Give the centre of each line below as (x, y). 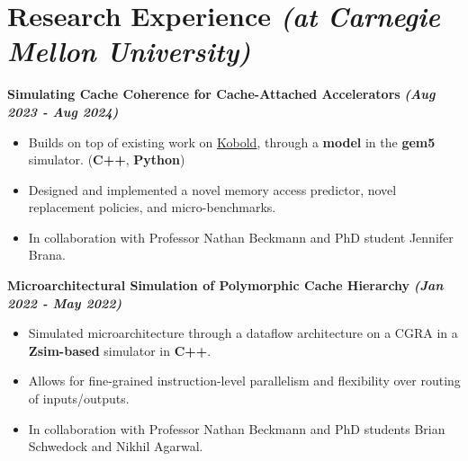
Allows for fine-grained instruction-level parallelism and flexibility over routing (244, 381)
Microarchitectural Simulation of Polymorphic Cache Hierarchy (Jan (225, 285)
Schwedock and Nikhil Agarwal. (116, 446)
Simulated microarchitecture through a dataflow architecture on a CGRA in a (243, 333)
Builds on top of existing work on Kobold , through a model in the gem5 (232, 142)
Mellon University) (129, 51)
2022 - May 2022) (65, 302)
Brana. (47, 255)
